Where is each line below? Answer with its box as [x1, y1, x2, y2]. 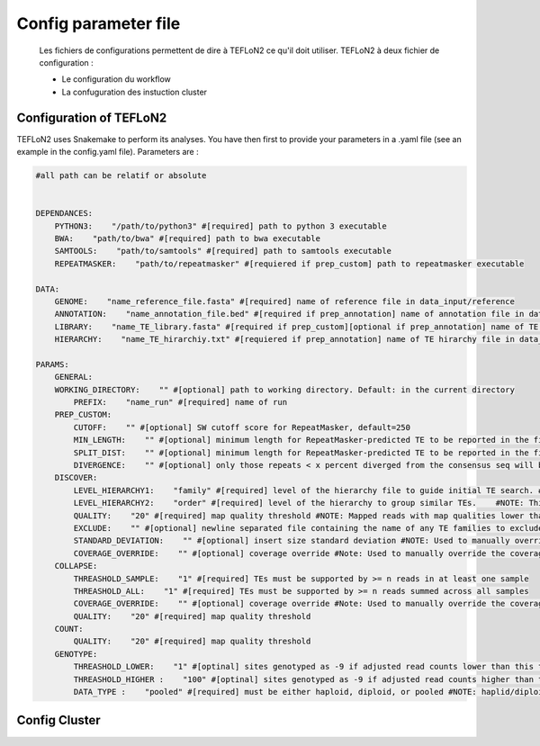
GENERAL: [54, 372, 94, 382]
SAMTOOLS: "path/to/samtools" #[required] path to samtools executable [54, 246, 391, 256]
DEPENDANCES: [35, 208, 94, 219]
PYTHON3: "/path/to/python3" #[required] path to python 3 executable [54, 220, 387, 231]
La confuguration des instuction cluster [61, 86, 207, 97]
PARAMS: [35, 359, 69, 369]
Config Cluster [16, 713, 101, 728]
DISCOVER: [54, 472, 98, 483]
